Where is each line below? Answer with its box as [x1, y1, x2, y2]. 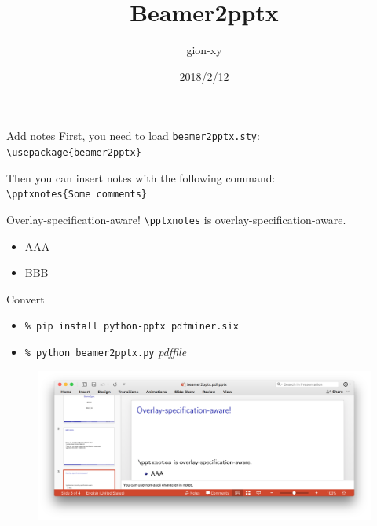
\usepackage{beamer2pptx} [6, 146, 141, 158]
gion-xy [186, 42, 222, 58]
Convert [6, 290, 45, 307]
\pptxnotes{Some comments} [6, 189, 147, 200]
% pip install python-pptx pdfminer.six [24, 321, 239, 333]
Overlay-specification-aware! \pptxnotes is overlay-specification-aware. [6, 211, 346, 227]
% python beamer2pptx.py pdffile [24, 343, 187, 359]
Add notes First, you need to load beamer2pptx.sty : [6, 127, 260, 144]
